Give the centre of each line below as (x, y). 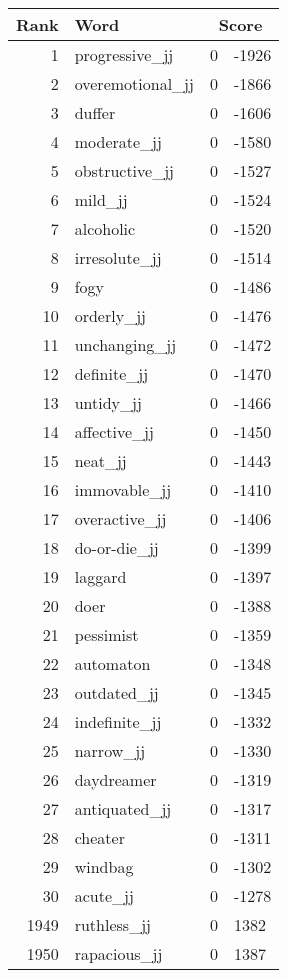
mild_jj (101, 199)
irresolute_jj (118, 257)
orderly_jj (110, 315)
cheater (99, 837)
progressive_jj (124, 54)
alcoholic (105, 228)
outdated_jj (116, 692)
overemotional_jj (134, 83)
